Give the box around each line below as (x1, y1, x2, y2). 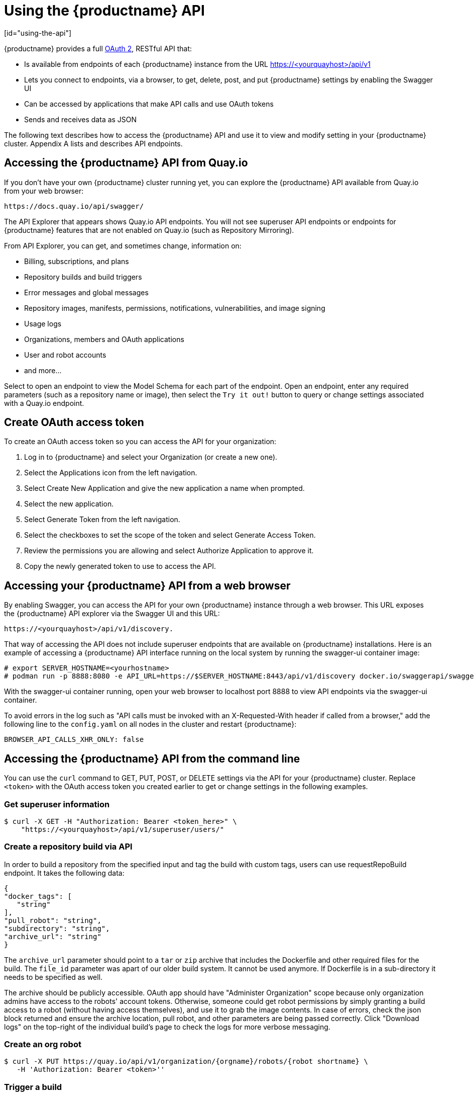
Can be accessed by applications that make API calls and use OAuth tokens (24, 99, 274, 108)
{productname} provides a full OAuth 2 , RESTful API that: (4, 44, 192, 53)
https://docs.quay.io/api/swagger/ (4, 202, 144, 210)
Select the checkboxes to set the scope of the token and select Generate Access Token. (24, 531, 316, 540)
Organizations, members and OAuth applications (24, 334, 184, 344)
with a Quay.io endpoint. (4, 398, 84, 407)
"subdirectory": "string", (4, 924, 110, 933)
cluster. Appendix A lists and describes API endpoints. (4, 139, 183, 148)
